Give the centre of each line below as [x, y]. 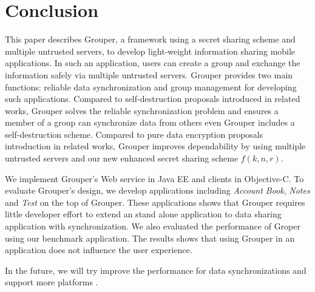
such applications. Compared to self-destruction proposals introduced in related [153, 99]
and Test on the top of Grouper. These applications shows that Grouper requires [155, 202]
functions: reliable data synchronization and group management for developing [151, 87]
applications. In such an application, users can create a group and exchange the [153, 63]
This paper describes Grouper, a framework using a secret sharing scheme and [150, 39]
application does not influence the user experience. [99, 250]
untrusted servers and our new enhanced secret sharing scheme [122, 158]
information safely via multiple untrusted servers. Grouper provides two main [149, 74]
